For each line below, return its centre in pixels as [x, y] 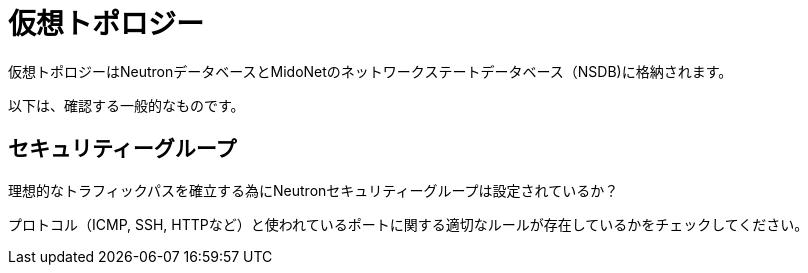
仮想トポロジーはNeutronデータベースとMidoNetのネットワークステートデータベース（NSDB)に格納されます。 [370, 71]
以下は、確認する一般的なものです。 [126, 105]
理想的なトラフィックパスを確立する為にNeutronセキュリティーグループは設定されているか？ [313, 190]
